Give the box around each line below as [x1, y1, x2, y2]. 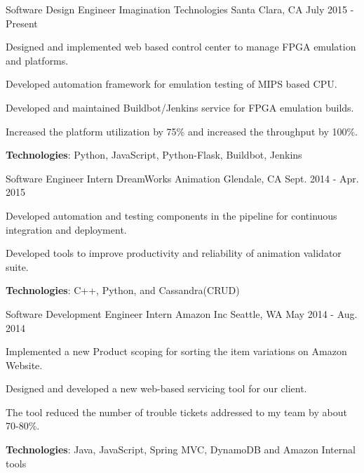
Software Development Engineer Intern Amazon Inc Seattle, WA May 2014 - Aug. [6, 306, 358, 321]
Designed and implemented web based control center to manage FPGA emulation [6, 39, 356, 54]
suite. [6, 259, 29, 274]
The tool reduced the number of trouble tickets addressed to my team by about [6, 404, 347, 419]
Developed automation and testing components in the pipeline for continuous [6, 208, 337, 222]
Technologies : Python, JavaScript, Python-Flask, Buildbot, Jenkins [6, 147, 302, 162]
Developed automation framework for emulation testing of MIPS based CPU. [6, 76, 337, 91]
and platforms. [6, 53, 69, 67]
